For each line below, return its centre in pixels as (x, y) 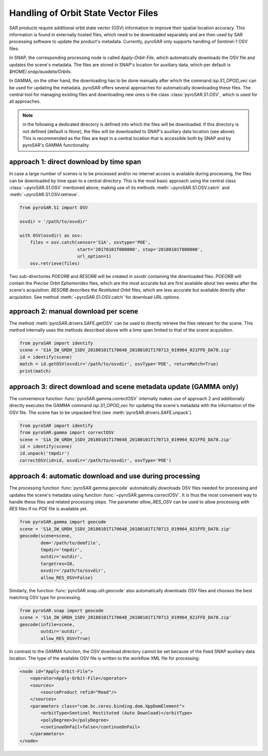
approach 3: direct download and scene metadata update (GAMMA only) (124, 387)
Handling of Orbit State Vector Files (84, 13)
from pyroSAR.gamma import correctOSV (67, 433)
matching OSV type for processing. (45, 597)
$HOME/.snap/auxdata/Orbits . (40, 71)
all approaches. (25, 101)
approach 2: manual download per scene (74, 311)
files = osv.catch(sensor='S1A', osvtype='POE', (90, 242)
